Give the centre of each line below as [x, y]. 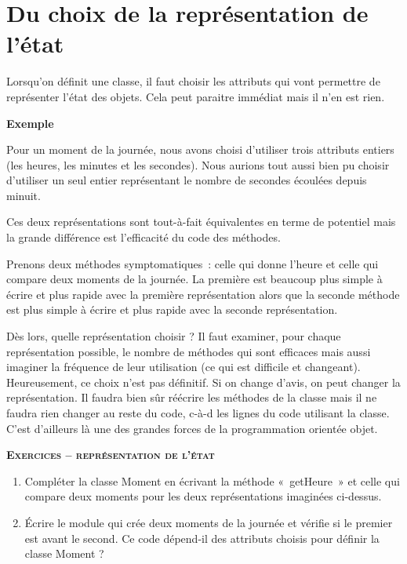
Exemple [30, 123]
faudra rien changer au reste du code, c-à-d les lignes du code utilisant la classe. [198, 413]
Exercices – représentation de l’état [111, 455]
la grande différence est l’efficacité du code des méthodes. [144, 237]
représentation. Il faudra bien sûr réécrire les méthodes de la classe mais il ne [192, 397]
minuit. [24, 195]
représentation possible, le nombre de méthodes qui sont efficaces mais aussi [189, 351]
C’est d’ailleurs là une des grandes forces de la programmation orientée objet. [192, 428]
